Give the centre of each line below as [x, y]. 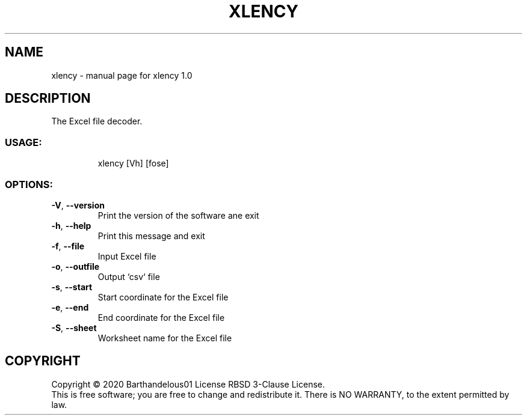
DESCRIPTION [48, 99]
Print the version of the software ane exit [178, 215]
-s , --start [72, 287]
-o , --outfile [76, 266]
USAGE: [23, 142]
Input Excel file [127, 256]
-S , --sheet [74, 327]
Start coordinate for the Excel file [163, 297]
